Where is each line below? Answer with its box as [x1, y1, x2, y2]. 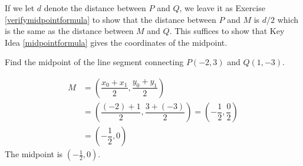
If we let [5, 2, 35, 13]
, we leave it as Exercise [179, 2, 265, 13]
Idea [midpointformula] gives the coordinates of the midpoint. [5, 36, 228, 48]
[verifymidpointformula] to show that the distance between [5, 13, 216, 25]
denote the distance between [44, 2, 146, 13]
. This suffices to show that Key [169, 25, 285, 37]
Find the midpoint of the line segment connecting [5, 56, 184, 68]
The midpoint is [5, 148, 63, 160]
